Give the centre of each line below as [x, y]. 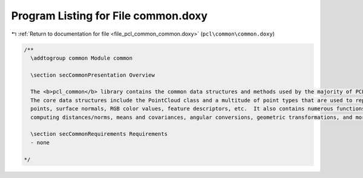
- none [40, 142]
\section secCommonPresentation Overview [93, 75]
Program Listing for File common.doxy [110, 16]
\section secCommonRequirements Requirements [99, 134]
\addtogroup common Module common [82, 58]
